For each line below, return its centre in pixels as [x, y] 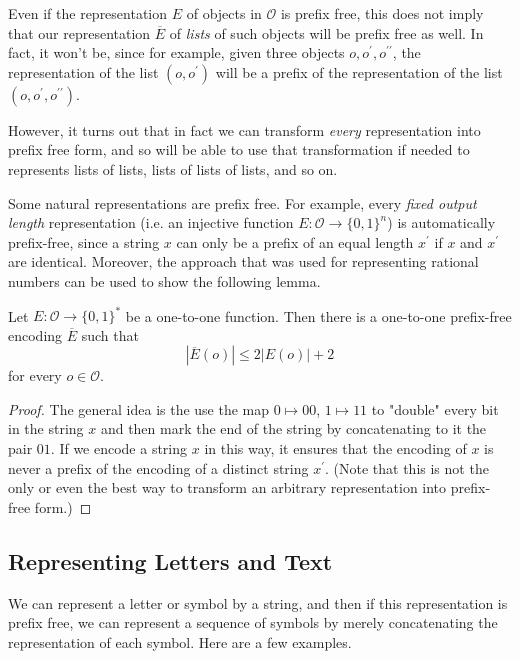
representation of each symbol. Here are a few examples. [180, 641]
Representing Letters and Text [170, 560]
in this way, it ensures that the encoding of [335, 448]
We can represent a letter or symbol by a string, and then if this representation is [258, 602]
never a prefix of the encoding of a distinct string [158, 467]
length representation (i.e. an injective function [151, 222]
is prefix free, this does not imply [382, 13]
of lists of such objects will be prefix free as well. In [326, 32]
